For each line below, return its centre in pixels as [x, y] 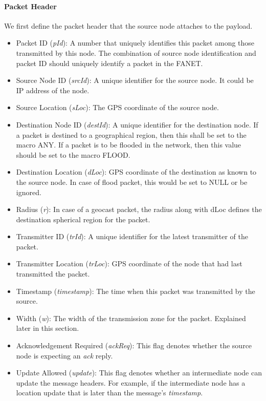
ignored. [29, 192]
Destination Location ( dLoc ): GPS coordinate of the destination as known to [136, 172]
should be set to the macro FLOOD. [73, 154]
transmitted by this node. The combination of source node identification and [136, 52]
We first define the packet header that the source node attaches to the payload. [128, 25]
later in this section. [48, 328]
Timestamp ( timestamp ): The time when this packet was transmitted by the [136, 291]
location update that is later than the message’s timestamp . [109, 393]
